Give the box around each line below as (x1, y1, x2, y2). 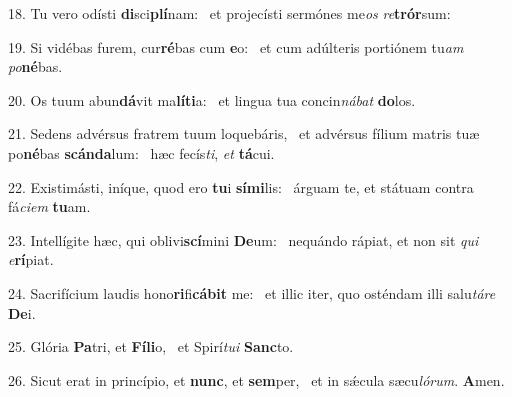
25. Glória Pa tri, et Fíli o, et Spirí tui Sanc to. (8, 336, 294, 357)
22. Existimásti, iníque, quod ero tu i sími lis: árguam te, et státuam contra (8, 176, 474, 197)
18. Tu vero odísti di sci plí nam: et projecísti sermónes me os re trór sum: (8, 3, 451, 23)
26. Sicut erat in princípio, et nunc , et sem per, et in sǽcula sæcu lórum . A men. (8, 369, 505, 390)
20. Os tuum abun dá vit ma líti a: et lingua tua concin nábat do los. (8, 89, 416, 110)
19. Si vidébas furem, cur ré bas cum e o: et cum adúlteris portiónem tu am (8, 36, 464, 57)
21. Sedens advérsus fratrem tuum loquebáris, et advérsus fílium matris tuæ (8, 123, 480, 144)
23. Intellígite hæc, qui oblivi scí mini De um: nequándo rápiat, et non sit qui (8, 229, 479, 250)
